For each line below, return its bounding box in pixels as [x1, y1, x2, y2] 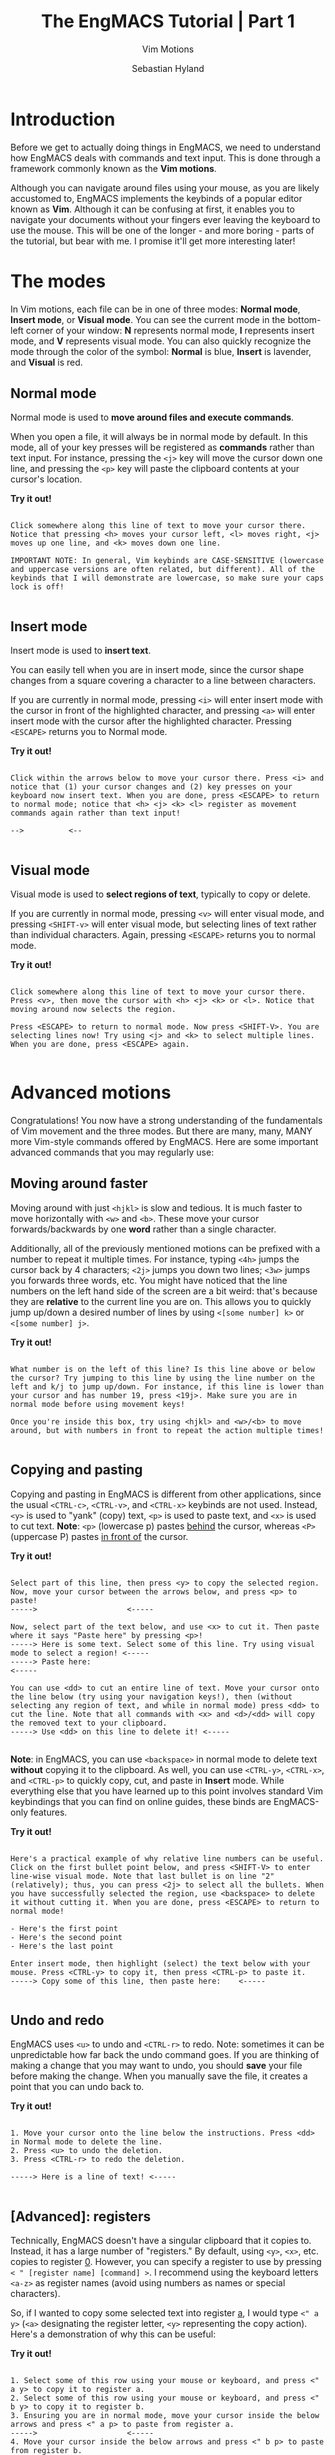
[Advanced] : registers [10, 2208, 152, 2225]
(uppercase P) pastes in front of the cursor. [10, 1530, 189, 1542]
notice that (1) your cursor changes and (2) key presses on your [10, 782, 293, 792]
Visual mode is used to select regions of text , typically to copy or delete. [10, 888, 311, 900]
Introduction [10, 108, 116, 130]
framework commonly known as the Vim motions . [10, 162, 217, 174]
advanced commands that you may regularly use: [10, 1146, 215, 1158]
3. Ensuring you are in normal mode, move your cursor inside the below [10, 2411, 320, 2421]
